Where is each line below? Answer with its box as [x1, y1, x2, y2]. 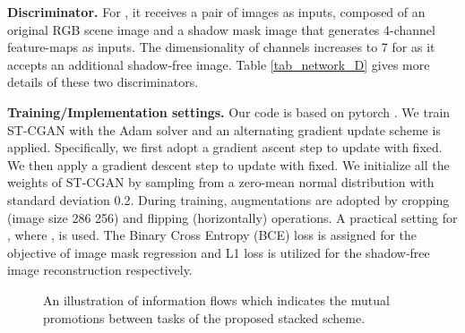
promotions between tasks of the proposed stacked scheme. [43, 308, 366, 327]
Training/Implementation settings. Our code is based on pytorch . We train [7, 102, 451, 121]
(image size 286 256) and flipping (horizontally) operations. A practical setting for [7, 208, 458, 226]
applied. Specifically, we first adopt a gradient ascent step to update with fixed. [7, 138, 443, 157]
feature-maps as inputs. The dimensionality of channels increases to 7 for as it [7, 38, 435, 56]
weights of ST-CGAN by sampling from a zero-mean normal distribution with [7, 173, 435, 192]
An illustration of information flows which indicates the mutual [43, 290, 390, 309]
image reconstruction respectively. [7, 260, 193, 279]
